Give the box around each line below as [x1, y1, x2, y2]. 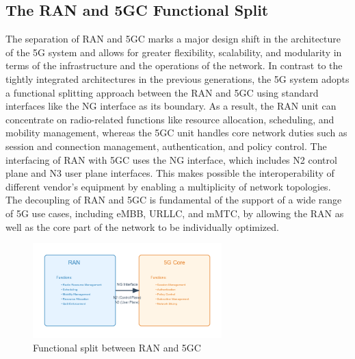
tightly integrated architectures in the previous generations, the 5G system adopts [5, 71, 350, 86]
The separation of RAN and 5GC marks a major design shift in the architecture [5, 32, 341, 46]
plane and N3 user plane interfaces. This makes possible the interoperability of [5, 166, 334, 180]
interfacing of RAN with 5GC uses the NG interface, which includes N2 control [5, 152, 337, 166]
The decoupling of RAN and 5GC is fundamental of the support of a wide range [5, 193, 342, 207]
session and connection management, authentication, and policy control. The [5, 138, 327, 153]
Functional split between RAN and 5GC [33, 340, 201, 354]
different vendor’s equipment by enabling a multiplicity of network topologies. [5, 179, 331, 193]
